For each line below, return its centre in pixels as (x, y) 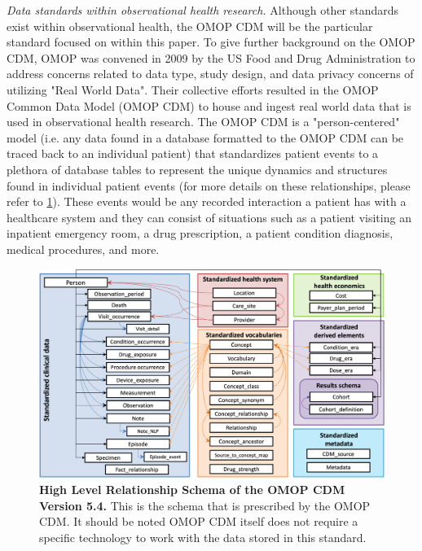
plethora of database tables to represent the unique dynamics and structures (197, 169)
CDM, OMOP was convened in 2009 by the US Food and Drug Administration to (211, 57)
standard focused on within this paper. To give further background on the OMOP (211, 42)
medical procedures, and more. (83, 249)
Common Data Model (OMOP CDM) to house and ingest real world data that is (209, 105)
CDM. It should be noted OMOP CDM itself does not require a (199, 521)
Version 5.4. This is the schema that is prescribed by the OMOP (205, 505)
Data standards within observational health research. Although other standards (203, 10)
